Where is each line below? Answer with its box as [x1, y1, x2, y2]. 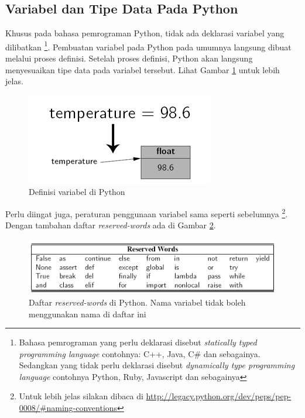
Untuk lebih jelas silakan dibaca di [19, 390, 143, 402]
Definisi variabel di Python [29, 186, 125, 198]
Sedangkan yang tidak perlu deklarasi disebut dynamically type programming [19, 359, 295, 371]
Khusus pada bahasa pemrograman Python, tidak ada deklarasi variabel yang [5, 27, 285, 39]
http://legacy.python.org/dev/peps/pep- [146, 390, 292, 402]
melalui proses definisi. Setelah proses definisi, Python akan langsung [5, 52, 253, 64]
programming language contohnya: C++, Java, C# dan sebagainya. [19, 347, 261, 359]
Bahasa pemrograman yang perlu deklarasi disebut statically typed [19, 336, 257, 348]
